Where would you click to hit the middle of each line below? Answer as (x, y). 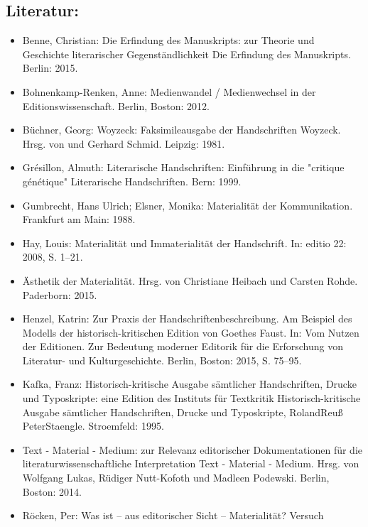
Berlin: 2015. (50, 68)
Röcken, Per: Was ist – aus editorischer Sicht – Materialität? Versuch (173, 515)
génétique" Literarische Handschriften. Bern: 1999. (132, 181)
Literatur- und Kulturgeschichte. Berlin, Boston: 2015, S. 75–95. (162, 360)
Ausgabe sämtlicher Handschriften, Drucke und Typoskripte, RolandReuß (183, 412)
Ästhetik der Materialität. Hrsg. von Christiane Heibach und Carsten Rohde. (190, 280)
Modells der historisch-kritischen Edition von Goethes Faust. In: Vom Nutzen (191, 332)
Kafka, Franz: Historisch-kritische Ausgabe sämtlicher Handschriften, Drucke (189, 384)
